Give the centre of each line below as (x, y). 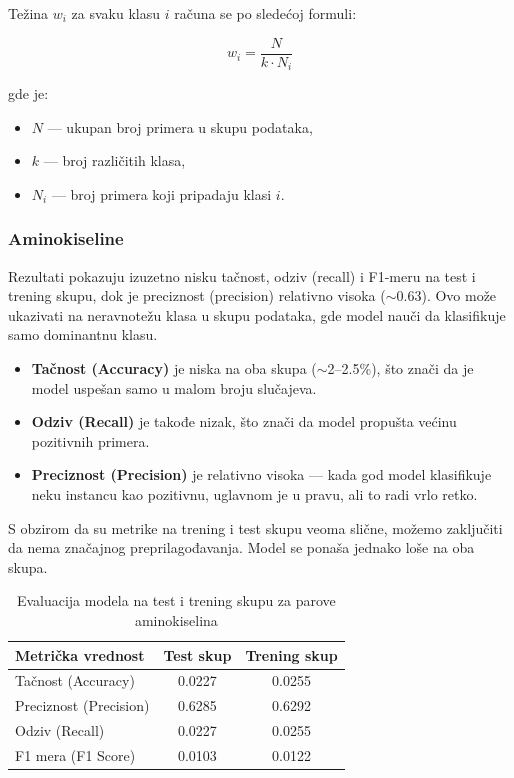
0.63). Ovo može (446, 295)
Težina (28, 13)
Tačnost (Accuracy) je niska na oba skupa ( (174, 368)
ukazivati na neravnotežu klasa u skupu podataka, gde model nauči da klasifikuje (257, 314)
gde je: (28, 93)
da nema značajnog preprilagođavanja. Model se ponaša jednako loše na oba (241, 547)
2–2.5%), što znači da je (400, 368)
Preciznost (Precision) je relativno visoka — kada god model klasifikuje (261, 474)
